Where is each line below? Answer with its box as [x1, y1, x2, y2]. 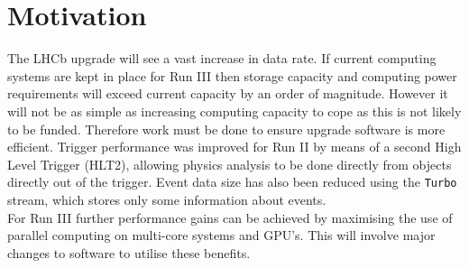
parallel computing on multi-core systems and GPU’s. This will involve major [7, 226, 436, 245]
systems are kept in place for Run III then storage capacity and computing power [7, 66, 457, 85]
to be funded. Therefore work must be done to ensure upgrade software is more [7, 119, 446, 138]
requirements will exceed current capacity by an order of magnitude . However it [7, 84, 448, 103]
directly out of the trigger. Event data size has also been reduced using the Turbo [7, 172, 457, 191]
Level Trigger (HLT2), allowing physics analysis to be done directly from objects [7, 154, 452, 173]
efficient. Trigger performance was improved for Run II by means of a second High [7, 137, 462, 156]
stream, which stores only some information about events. [7, 189, 326, 208]
